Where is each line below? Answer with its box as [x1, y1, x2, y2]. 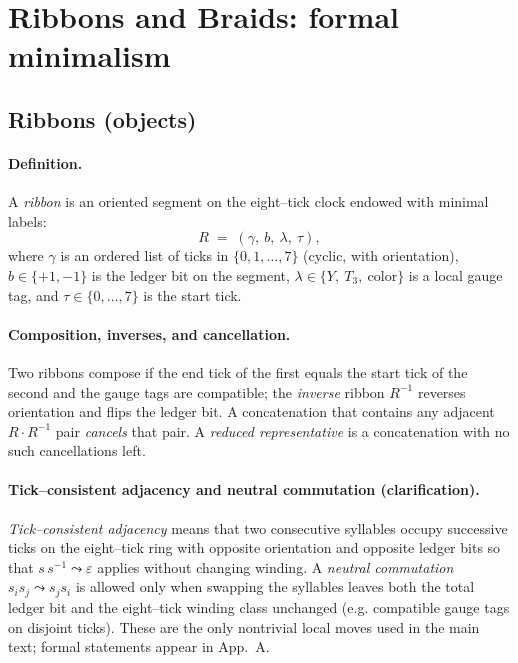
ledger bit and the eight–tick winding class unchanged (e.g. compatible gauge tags [8, 596, 510, 617]
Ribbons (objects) [8, 103, 197, 134]
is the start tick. [143, 284, 242, 305]
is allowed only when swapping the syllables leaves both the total [75, 576, 475, 597]
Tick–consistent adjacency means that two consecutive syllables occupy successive [8, 517, 508, 538]
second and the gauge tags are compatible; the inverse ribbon [8, 381, 385, 402]
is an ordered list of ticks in [60, 245, 229, 266]
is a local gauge [408, 264, 503, 285]
